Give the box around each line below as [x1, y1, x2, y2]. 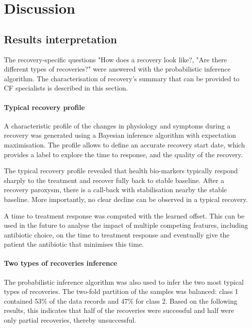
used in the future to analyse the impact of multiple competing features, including [4, 220, 248, 230]
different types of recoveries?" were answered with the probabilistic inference [4, 64, 231, 74]
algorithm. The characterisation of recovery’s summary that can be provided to [4, 73, 240, 83]
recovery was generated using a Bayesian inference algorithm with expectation [4, 130, 236, 140]
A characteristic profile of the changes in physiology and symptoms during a [4, 120, 231, 130]
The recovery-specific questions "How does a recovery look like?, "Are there [4, 54, 227, 64]
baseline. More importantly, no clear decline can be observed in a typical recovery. [4, 194, 248, 204]
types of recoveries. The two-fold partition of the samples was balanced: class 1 [4, 286, 238, 296]
